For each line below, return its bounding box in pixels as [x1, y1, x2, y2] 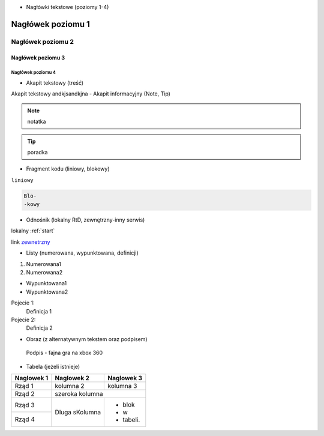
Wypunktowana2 [26, 288, 68, 295]
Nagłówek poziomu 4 [11, 70, 56, 76]
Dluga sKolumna [55, 408, 101, 416]
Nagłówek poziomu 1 [11, 19, 90, 29]
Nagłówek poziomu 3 [11, 54, 65, 61]
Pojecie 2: [11, 316, 36, 323]
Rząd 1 [14, 381, 34, 390]
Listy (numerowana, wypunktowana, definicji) [26, 249, 139, 256]
